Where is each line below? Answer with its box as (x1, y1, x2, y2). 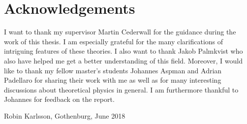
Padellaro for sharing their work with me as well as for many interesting (4, 75, 221, 85)
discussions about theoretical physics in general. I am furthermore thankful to (4, 84, 239, 94)
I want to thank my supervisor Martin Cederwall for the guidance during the (4, 27, 236, 37)
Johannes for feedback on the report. (4, 94, 115, 104)
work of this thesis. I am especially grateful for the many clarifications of (4, 36, 223, 46)
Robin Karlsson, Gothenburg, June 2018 (4, 110, 125, 121)
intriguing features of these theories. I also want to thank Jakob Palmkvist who (4, 46, 243, 56)
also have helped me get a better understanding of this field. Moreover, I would (4, 55, 243, 65)
